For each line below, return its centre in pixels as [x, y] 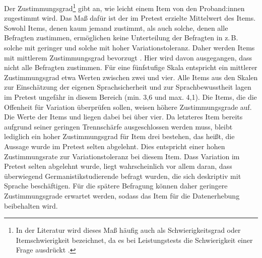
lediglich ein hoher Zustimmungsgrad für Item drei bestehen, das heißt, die [119, 136]
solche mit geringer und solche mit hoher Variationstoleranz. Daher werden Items [129, 48]
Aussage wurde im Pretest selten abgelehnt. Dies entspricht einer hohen [115, 146]
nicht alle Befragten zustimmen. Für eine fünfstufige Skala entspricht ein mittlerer [131, 67]
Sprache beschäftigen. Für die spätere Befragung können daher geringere [116, 186]
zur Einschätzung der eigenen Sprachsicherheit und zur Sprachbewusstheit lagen [128, 87]
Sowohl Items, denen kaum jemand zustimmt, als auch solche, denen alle [116, 27]
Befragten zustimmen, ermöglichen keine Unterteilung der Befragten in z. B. [121, 38]
